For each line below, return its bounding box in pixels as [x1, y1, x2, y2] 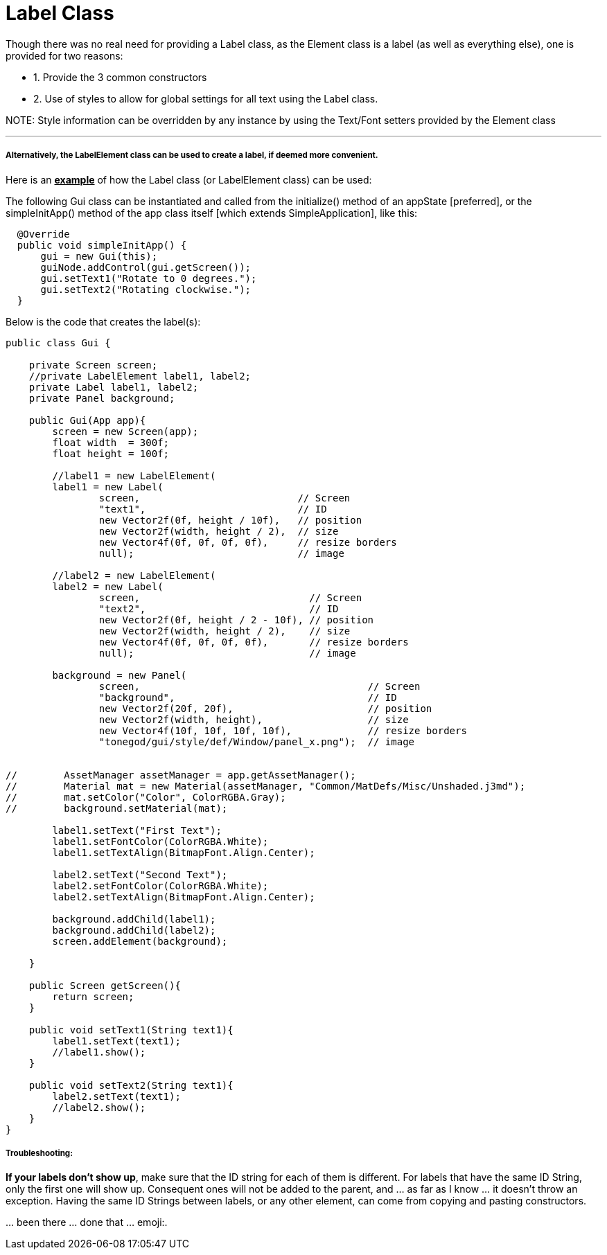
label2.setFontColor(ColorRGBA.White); [52, 880, 269, 891]
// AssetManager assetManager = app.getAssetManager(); [6, 769, 356, 781]
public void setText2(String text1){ [28, 1079, 234, 1091]
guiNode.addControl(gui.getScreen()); [40, 261, 252, 273]
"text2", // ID [98, 603, 339, 614]
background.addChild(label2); [52, 924, 216, 936]
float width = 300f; [52, 436, 170, 448]
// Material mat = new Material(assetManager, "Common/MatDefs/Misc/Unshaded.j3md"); [6, 780, 526, 792]
